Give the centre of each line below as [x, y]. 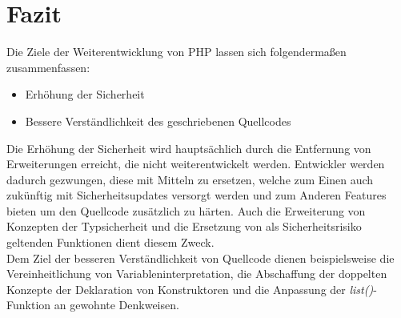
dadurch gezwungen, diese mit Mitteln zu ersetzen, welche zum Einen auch [190, 179]
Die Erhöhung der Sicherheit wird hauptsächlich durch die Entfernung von [189, 148]
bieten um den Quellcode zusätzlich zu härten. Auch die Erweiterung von [186, 210]
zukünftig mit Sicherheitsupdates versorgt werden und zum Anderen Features [196, 195]
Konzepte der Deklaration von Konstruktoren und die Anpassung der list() [190, 289]
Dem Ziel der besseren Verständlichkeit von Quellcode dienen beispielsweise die [200, 258]
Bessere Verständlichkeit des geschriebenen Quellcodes [158, 121]
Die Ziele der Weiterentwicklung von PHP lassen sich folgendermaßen [176, 52]
